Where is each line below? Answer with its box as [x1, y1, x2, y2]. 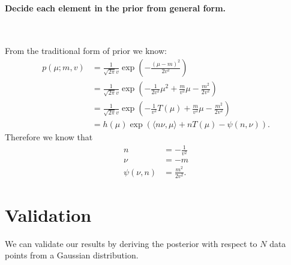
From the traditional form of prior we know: [5, 44, 167, 57]
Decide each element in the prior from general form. [5, 1, 226, 14]
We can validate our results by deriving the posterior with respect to [5, 237, 257, 249]
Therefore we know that [5, 131, 93, 143]
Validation [5, 202, 92, 227]
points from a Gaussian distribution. [5, 249, 139, 261]
